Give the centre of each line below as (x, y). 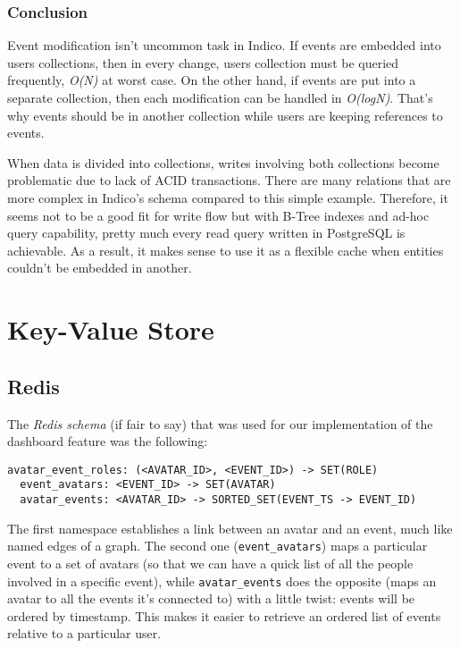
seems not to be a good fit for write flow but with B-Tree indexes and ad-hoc (218, 215)
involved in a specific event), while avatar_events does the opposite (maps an (222, 581)
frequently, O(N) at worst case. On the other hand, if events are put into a (212, 80)
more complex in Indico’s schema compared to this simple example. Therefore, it (228, 197)
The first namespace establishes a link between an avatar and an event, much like (230, 528)
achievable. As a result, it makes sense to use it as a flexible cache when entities (226, 250)
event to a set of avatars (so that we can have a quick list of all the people (210, 563)
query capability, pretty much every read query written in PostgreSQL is (206, 233)
